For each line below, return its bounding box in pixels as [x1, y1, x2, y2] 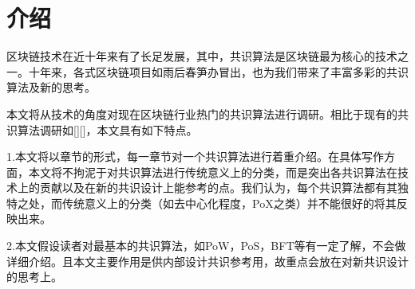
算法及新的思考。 [6, 79, 96, 96]
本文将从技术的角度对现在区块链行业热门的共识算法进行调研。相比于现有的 [6, 105, 397, 122]
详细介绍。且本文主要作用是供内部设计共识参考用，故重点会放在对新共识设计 [6, 252, 409, 269]
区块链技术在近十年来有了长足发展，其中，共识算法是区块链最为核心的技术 [6, 48, 397, 64]
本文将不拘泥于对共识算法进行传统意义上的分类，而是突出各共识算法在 [28, 163, 397, 180]
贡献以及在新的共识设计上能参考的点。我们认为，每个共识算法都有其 [39, 179, 397, 196]
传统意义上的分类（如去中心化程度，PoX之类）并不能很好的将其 [61, 194, 397, 211]
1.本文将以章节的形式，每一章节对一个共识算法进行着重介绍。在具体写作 [6, 148, 384, 165]
